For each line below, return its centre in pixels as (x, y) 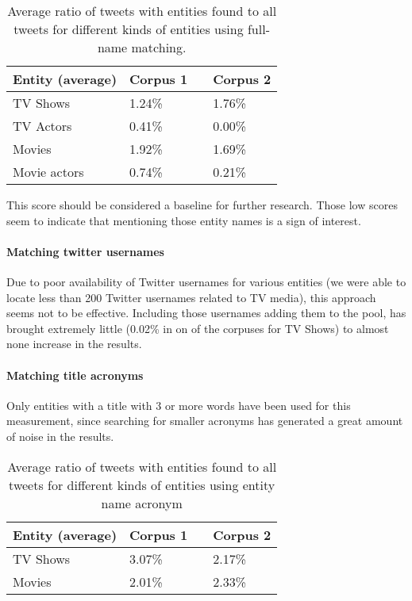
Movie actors (48, 172)
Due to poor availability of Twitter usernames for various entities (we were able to (206, 281)
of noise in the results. (60, 436)
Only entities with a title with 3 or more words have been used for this (179, 405)
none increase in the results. (74, 344)
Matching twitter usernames (85, 251)
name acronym (142, 503)
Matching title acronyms (75, 375)
